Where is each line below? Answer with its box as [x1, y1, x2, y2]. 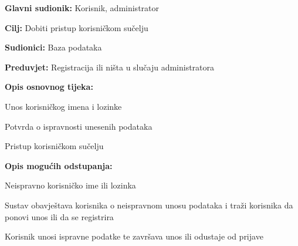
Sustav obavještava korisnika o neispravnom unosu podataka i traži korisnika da [5, 198, 293, 211]
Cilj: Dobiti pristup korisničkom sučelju [5, 21, 148, 33]
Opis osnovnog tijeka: [5, 80, 93, 93]
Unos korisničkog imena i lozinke [5, 100, 122, 112]
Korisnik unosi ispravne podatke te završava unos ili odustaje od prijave [5, 230, 263, 242]
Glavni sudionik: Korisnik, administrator [5, 2, 159, 14]
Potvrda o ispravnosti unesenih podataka [5, 120, 153, 132]
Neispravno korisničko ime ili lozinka [5, 179, 136, 191]
